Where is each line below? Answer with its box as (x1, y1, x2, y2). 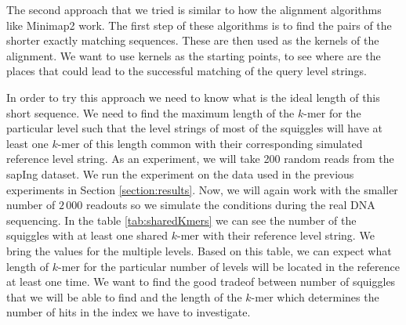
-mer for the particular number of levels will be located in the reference (58, 258, 400, 274)
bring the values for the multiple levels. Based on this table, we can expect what (6, 242, 392, 258)
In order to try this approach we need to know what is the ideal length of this (6, 88, 380, 105)
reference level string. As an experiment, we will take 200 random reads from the (6, 150, 394, 167)
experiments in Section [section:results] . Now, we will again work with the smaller (6, 181, 398, 197)
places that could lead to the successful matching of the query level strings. (6, 63, 367, 79)
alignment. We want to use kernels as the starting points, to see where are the (6, 47, 381, 63)
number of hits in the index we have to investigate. (6, 304, 251, 320)
